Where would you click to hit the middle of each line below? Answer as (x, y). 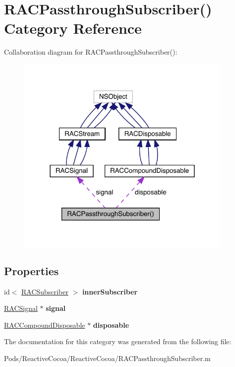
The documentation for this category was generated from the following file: (118, 341)
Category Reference (73, 28)
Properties (31, 270)
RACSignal (21, 308)
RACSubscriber (45, 291)
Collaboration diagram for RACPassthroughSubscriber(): (91, 52)
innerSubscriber (110, 291)
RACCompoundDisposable (45, 325)
